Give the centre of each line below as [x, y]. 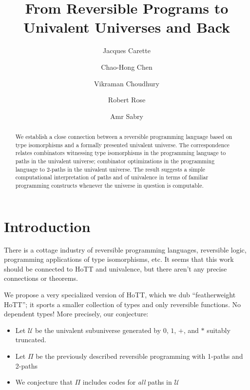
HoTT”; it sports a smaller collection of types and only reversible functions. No [122, 304]
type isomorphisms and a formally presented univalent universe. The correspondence [122, 145]
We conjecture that [44, 382]
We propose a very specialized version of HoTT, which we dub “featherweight [120, 294]
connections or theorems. [41, 278]
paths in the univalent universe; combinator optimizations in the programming [115, 161]
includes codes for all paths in [127, 382]
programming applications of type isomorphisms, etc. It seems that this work [119, 259]
